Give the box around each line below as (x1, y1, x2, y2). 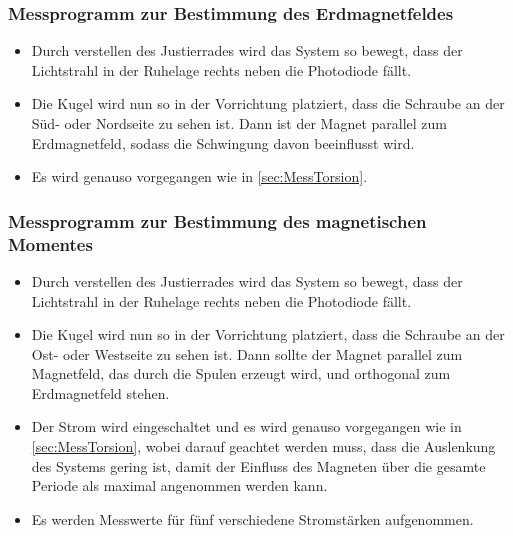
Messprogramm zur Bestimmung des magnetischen (8, 208, 427, 233)
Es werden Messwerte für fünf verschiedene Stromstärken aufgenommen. (31, 508, 474, 529)
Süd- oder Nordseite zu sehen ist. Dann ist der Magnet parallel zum (31, 113, 448, 133)
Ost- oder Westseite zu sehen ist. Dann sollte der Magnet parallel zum (31, 343, 463, 364)
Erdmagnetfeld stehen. (31, 382, 170, 403)
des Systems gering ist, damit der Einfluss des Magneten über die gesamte (31, 455, 486, 476)
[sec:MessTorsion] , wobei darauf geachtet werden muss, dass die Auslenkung (31, 436, 496, 457)
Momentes (8, 231, 93, 256)
